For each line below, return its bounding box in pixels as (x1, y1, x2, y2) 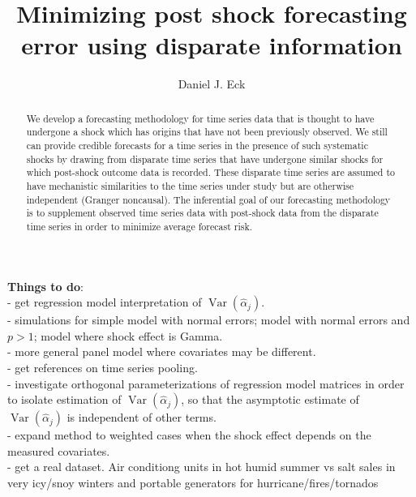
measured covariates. (7, 442, 110, 459)
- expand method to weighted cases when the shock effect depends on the (7, 426, 371, 443)
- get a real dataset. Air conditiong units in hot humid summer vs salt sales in (7, 458, 396, 475)
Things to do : (7, 277, 84, 294)
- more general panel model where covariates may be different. (7, 343, 316, 360)
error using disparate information (21, 28, 402, 62)
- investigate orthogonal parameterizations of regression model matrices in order (7, 375, 405, 392)
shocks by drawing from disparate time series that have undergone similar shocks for (26, 152, 384, 165)
